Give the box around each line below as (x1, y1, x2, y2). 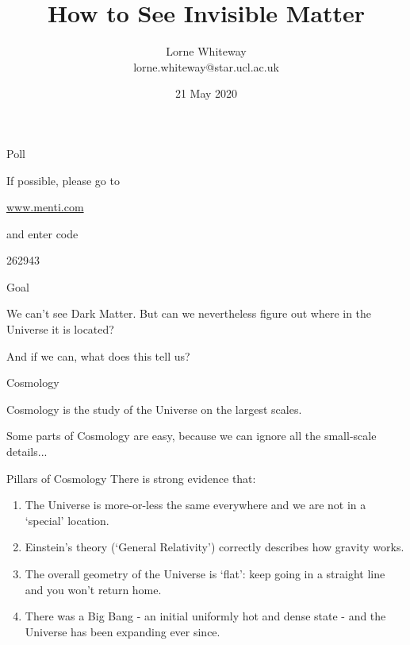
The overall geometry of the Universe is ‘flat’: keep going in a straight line (25, 566, 385, 581)
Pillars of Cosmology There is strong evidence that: (6, 469, 256, 486)
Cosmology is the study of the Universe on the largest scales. (6, 400, 302, 417)
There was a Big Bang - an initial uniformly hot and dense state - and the (25, 608, 386, 624)
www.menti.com (6, 199, 84, 215)
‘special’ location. (25, 512, 109, 528)
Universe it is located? (6, 321, 114, 338)
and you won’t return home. (25, 581, 162, 597)
